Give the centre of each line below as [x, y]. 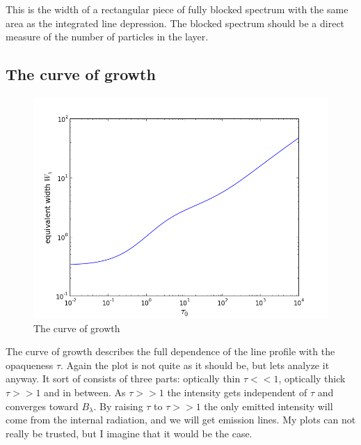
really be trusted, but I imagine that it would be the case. [129, 433]
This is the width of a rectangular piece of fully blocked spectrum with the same [177, 9]
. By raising [118, 406]
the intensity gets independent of [237, 392]
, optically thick [312, 378]
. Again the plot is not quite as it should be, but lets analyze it [195, 365]
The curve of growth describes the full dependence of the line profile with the [170, 351]
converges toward [42, 406]
